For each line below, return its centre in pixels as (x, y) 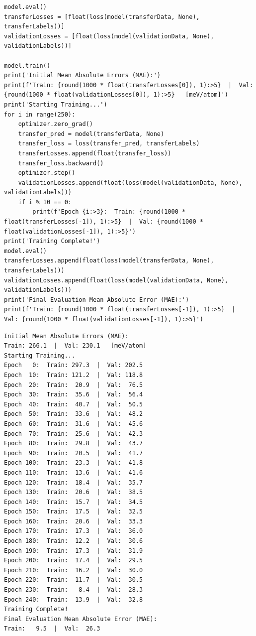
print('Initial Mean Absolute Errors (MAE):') (82, 75)
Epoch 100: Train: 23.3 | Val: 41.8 (74, 463)
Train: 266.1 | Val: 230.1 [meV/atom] (75, 346)
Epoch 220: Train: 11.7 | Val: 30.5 (74, 580)
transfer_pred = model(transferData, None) (91, 134)
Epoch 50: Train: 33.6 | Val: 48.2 (74, 414)
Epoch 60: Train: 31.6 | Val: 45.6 (74, 424)
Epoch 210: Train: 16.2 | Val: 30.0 (74, 570)
